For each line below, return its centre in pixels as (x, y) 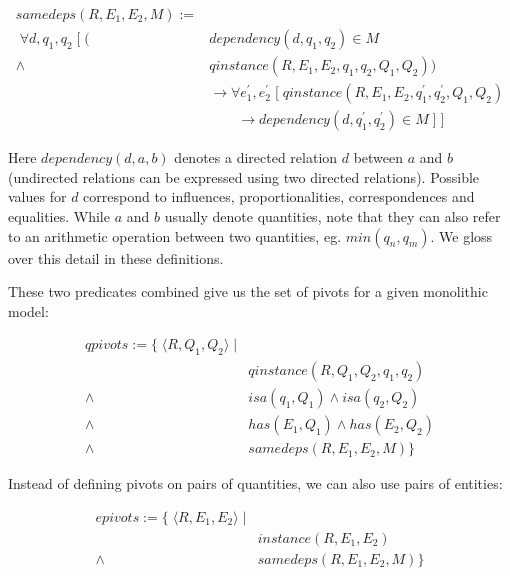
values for (37, 196)
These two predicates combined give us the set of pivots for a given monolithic (248, 291)
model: (28, 310)
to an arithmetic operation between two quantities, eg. (175, 235)
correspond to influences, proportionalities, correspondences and (279, 196)
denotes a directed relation (256, 157)
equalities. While (59, 215)
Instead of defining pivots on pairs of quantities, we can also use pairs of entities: (255, 483)
